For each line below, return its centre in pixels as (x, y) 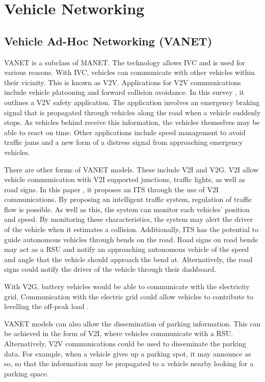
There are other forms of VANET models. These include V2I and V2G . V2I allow (131, 169)
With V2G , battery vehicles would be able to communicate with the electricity (127, 286)
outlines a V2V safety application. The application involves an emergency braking (132, 102)
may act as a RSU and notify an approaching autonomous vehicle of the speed (127, 249)
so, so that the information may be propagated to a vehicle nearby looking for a (129, 363)
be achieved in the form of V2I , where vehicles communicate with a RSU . (119, 333)
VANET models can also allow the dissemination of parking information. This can (132, 323)
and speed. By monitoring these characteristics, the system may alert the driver (129, 219)
